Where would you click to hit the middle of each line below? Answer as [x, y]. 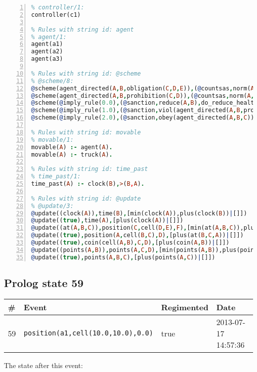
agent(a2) [47, 52]
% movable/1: [52, 140]
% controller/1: [58, 7]
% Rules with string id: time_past [90, 169]
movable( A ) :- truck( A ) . [72, 154]
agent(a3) [47, 59]
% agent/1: [49, 37]
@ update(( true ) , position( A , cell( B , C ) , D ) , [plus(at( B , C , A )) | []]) [137, 235]
